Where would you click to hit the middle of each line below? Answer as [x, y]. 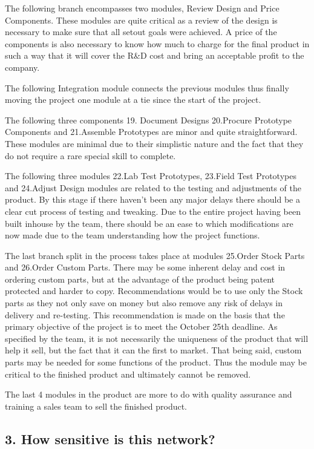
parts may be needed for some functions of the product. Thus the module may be [156, 362]
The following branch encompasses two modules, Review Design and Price [142, 8]
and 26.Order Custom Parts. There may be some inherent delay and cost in [145, 267]
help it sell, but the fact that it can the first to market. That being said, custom [153, 350]
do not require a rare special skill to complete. [90, 155]
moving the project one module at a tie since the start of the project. [133, 100]
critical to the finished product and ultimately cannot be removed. [128, 374]
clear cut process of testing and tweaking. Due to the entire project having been [153, 211]
